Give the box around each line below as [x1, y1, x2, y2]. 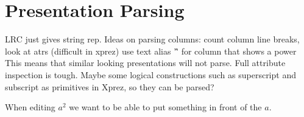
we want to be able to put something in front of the [69, 101, 262, 113]
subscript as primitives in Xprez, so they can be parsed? [5, 80, 214, 93]
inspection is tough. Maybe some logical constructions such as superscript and [5, 68, 296, 81]
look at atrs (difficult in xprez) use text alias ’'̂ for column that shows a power [5, 44, 297, 57]
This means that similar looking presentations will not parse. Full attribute [5, 56, 286, 69]
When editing [5, 101, 55, 113]
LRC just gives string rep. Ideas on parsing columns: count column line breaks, [5, 33, 300, 45]
